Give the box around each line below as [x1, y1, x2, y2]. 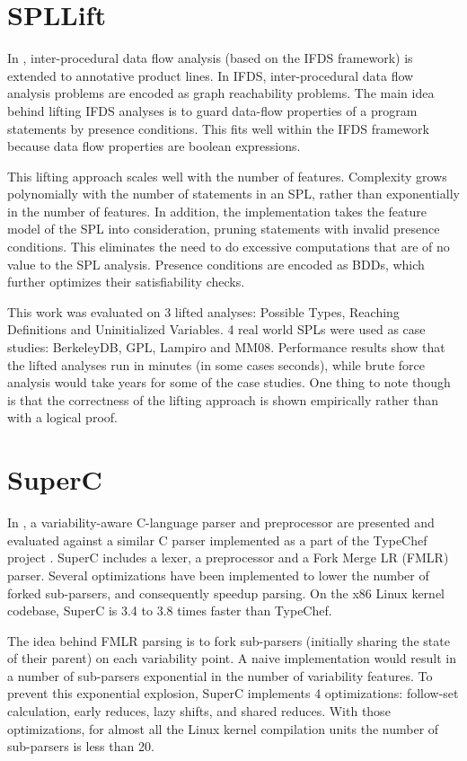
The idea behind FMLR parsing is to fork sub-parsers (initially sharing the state [7, 631, 450, 650]
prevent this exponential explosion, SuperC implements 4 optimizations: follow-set [7, 684, 459, 703]
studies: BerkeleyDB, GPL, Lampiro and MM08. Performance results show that [7, 338, 445, 357]
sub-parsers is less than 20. [7, 737, 154, 756]
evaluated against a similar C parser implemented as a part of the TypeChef [7, 530, 427, 549]
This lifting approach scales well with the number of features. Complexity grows [7, 166, 447, 185]
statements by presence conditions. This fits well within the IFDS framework [7, 119, 429, 137]
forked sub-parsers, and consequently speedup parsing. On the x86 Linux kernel [7, 583, 445, 602]
